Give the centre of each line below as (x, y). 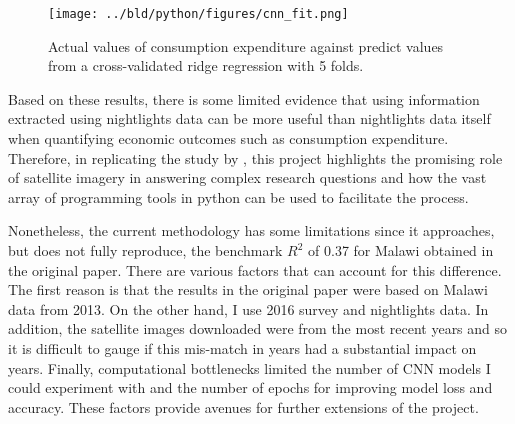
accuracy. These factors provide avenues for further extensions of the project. (243, 406)
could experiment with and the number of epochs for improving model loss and (250, 387)
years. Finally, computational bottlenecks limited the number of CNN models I (249, 367)
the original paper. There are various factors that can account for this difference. (255, 269)
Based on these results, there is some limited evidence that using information (244, 98)
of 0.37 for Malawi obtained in (401, 250)
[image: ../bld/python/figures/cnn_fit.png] (198, 14)
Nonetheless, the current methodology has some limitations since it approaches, (251, 230)
